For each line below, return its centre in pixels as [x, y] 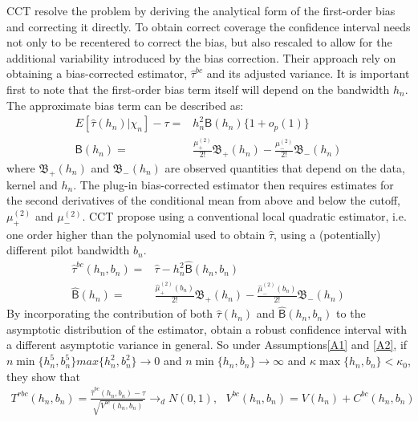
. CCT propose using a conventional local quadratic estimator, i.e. [244, 215]
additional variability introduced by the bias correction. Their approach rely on [201, 57]
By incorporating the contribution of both [110, 313]
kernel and [32, 184]
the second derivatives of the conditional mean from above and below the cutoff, [203, 200]
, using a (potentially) [327, 234]
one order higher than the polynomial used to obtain [136, 234]
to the [351, 313]
